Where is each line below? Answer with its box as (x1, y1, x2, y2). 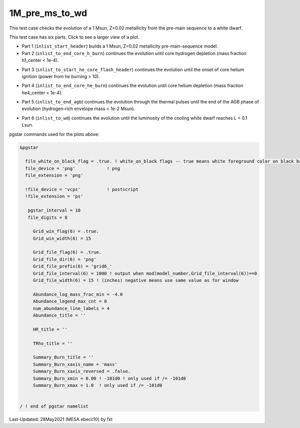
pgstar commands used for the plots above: (9, 131, 99, 137)
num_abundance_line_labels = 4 (32, 305, 110, 311)
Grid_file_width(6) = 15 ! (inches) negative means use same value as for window (32, 277, 239, 283)
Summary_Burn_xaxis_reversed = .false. (32, 368, 131, 374)
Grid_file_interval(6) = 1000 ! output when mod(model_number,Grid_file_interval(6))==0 (32, 270, 257, 276)
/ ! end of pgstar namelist (19, 403, 88, 409)
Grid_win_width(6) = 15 (32, 235, 91, 241)
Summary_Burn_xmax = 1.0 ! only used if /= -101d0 (32, 382, 162, 388)
